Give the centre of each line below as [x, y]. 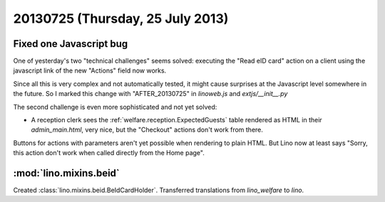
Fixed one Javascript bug [71, 44]
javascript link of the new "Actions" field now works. [90, 70]
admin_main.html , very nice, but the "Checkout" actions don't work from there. [147, 130]
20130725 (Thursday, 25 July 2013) [121, 18]
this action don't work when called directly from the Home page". [109, 153]
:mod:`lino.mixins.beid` [67, 173]
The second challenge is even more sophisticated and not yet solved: [115, 107]
